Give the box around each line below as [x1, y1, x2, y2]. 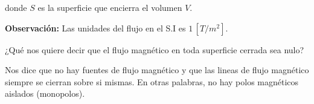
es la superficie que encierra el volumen [37, 1, 182, 13]
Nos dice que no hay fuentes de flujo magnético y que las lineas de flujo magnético [5, 63, 309, 76]
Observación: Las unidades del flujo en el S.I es [5, 21, 186, 34]
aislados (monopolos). [5, 87, 85, 100]
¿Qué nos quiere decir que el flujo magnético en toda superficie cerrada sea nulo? [5, 43, 304, 56]
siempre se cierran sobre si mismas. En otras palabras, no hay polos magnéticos [5, 75, 299, 88]
